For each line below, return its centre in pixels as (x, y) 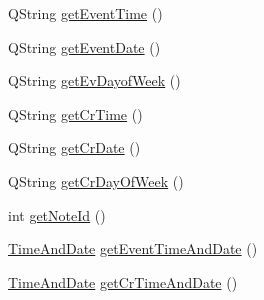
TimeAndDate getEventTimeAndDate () (133, 248)
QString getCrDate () (74, 147)
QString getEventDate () (84, 46)
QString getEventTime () (85, 13)
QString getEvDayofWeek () (94, 80)
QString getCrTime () (75, 113)
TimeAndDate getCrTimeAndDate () (123, 281)
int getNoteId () (57, 214)
